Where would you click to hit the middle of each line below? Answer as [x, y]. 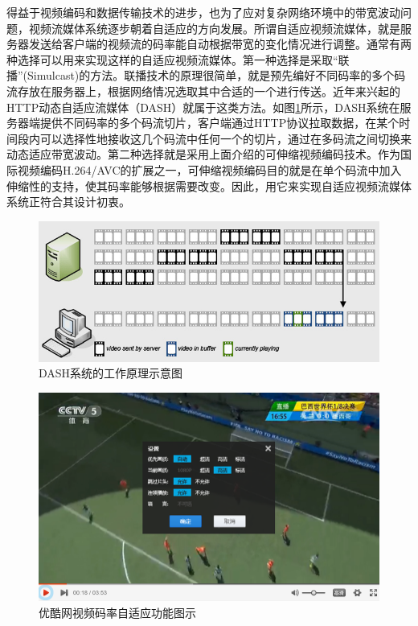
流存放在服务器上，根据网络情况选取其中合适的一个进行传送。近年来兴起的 [203, 91]
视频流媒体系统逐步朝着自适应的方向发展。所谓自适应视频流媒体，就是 [214, 28]
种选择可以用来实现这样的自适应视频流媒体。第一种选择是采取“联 [178, 59]
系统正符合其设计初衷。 [68, 202]
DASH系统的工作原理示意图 [111, 373]
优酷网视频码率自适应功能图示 [117, 612]
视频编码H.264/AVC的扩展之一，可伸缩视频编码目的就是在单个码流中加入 [209, 169]
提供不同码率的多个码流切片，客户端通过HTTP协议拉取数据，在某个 [219, 123]
